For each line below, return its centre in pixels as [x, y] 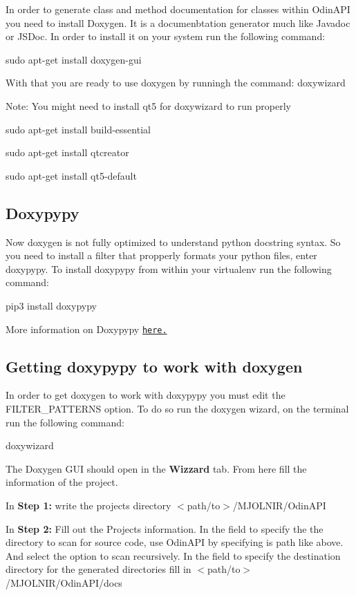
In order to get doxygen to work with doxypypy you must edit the [146, 395]
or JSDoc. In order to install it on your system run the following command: [166, 36]
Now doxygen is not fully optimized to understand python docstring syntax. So [173, 242]
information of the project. [62, 482]
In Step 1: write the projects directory [88, 505]
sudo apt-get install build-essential [78, 129]
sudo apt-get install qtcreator [67, 152]
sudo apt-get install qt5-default [71, 175]
